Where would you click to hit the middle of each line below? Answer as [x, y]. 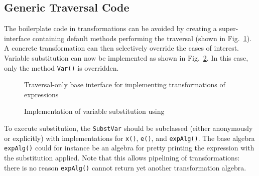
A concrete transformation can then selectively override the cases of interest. [122, 48]
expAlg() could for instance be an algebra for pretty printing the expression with [129, 148]
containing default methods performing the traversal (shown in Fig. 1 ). [142, 38]
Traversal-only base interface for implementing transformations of [125, 84]
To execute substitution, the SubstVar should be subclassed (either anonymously [128, 128]
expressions [41, 94]
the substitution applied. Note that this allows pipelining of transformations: [122, 157]
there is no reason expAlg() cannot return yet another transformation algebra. [125, 167]
